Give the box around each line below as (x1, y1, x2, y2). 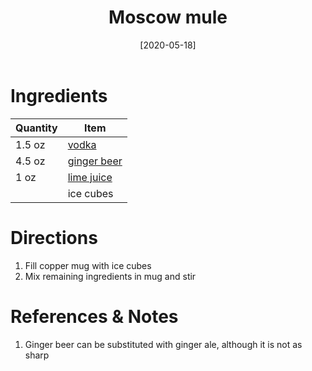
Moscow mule (108, 6, 228, 29)
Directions (10, 226, 98, 249)
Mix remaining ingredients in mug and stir (24, 270, 197, 282)
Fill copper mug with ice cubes (24, 259, 152, 271)
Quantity (15, 121, 58, 135)
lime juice (67, 170, 113, 184)
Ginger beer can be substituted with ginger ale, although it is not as (24, 338, 303, 350)
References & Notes (10, 305, 179, 328)
